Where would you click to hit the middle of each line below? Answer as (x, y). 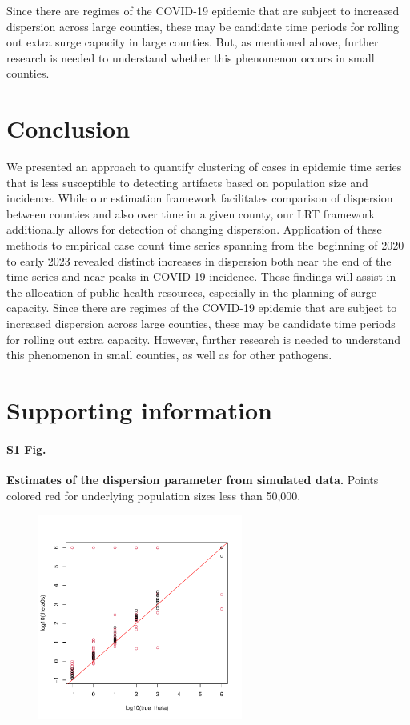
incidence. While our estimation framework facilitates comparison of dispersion (200, 198)
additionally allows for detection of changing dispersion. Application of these (194, 229)
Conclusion (68, 128)
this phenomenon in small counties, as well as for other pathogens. (169, 355)
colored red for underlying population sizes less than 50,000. (154, 495)
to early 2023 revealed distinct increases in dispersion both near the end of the (199, 260)
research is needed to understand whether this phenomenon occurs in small (191, 57)
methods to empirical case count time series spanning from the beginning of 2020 (205, 245)
